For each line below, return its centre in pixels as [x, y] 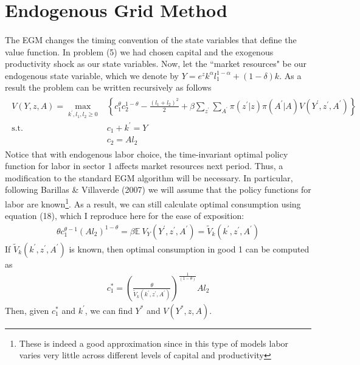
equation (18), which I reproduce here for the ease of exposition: [125, 216]
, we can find [109, 310]
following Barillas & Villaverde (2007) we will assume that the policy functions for [158, 189]
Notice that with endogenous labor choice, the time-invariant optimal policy [147, 154]
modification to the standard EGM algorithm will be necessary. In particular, [149, 177]
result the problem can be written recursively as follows [108, 87]
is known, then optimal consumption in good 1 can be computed [189, 249]
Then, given [27, 310]
